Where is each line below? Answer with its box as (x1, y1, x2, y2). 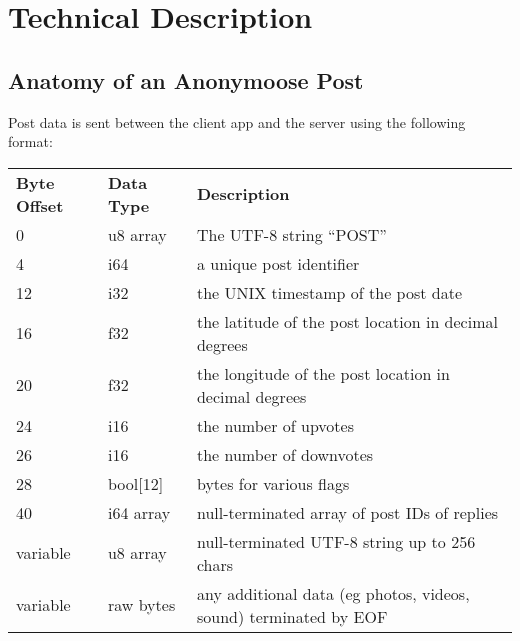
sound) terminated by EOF (196, 604, 388, 628)
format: (8, 131, 53, 152)
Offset (16, 193, 64, 217)
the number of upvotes (196, 413, 354, 437)
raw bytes (107, 593, 176, 617)
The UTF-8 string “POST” (196, 222, 387, 246)
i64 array (107, 500, 171, 524)
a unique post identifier (196, 251, 360, 275)
